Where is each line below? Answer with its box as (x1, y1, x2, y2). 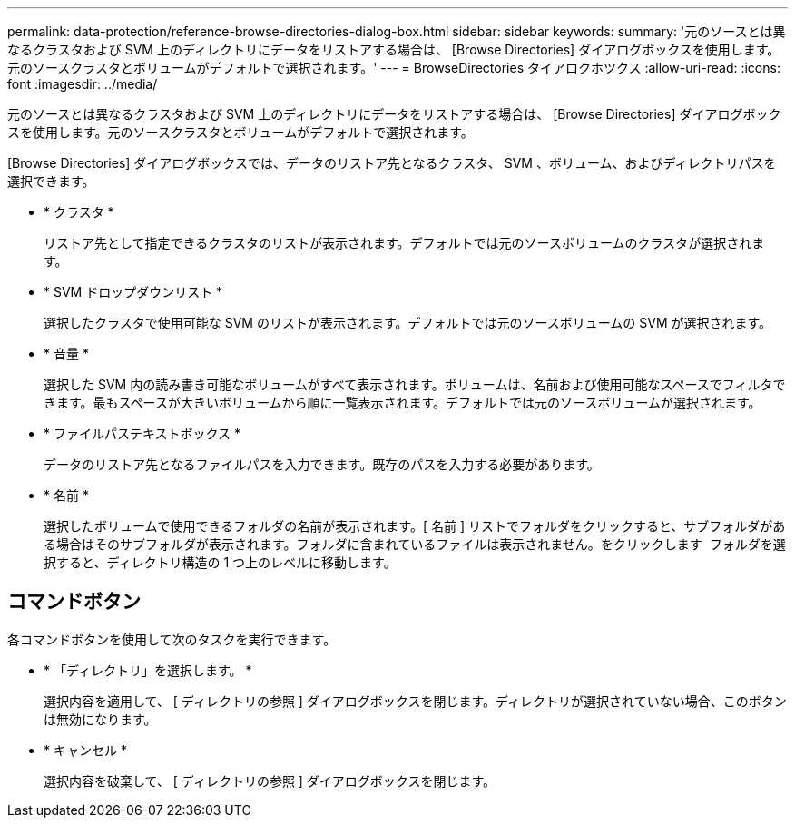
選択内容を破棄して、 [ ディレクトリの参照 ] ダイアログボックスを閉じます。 (44, 772, 496, 789)
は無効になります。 (44, 711, 157, 727)
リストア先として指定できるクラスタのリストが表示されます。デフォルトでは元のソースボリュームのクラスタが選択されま (44, 235, 765, 250)
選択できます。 (7, 173, 95, 189)
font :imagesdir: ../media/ (7, 76, 158, 92)
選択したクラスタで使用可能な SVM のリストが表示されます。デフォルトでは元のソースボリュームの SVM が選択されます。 (44, 315, 772, 330)
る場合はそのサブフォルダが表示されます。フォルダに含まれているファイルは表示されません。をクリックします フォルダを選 (44, 536, 786, 552)
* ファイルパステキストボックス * (44, 426, 241, 441)
